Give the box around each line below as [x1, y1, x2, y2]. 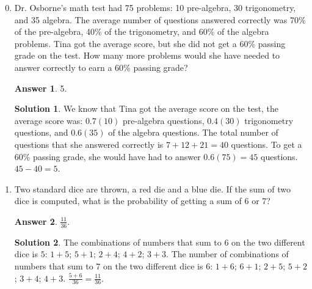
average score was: [14, 114, 83, 126]
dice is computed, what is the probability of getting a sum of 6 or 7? [14, 194, 270, 207]
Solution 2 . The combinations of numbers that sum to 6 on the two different [14, 235, 305, 248]
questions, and [14, 126, 68, 139]
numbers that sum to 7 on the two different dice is [14, 259, 203, 272]
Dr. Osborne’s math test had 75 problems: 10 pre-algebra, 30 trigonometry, [14, 1, 296, 13]
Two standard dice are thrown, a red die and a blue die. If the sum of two [14, 182, 291, 195]
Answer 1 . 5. [14, 81, 67, 94]
